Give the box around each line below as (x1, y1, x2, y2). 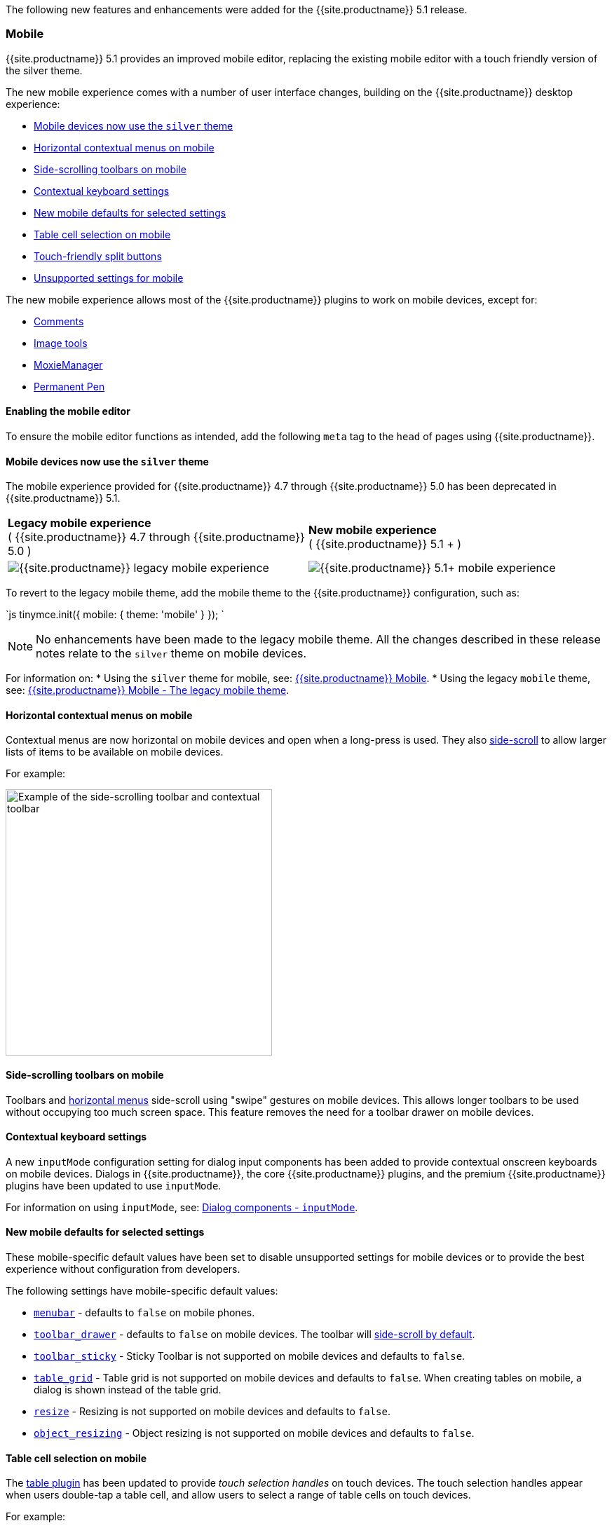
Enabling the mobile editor (6, 405, 130, 418)
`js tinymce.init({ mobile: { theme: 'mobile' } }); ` (6, 608, 224, 621)
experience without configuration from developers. (6, 1263, 240, 1276)
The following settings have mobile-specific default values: (6, 1285, 278, 1297)
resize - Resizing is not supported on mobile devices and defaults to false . (34, 1405, 391, 1418)
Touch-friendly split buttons (34, 250, 162, 262)
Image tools (34, 336, 88, 349)
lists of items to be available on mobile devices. (6, 746, 224, 758)
